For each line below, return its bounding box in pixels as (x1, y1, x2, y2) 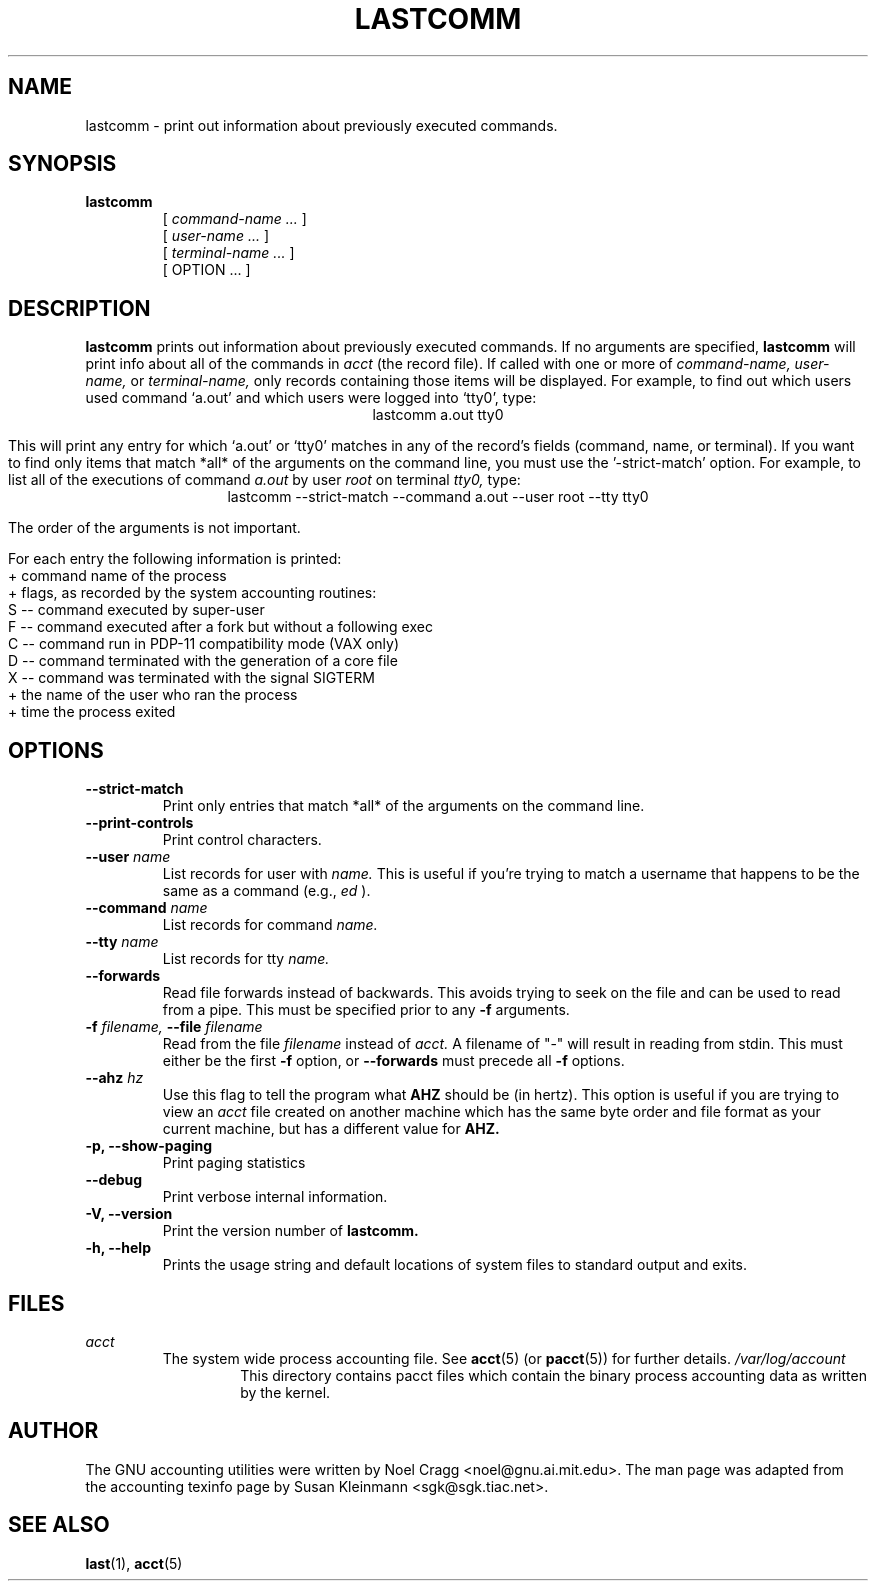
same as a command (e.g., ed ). (162, 882, 371, 900)
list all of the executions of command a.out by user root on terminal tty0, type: (8, 471, 521, 489)
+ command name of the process (8, 567, 227, 585)
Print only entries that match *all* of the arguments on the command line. (162, 797, 645, 815)
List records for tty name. (162, 950, 330, 968)
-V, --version (85, 1205, 173, 1223)
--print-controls (85, 814, 194, 832)
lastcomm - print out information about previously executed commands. (85, 116, 558, 134)
